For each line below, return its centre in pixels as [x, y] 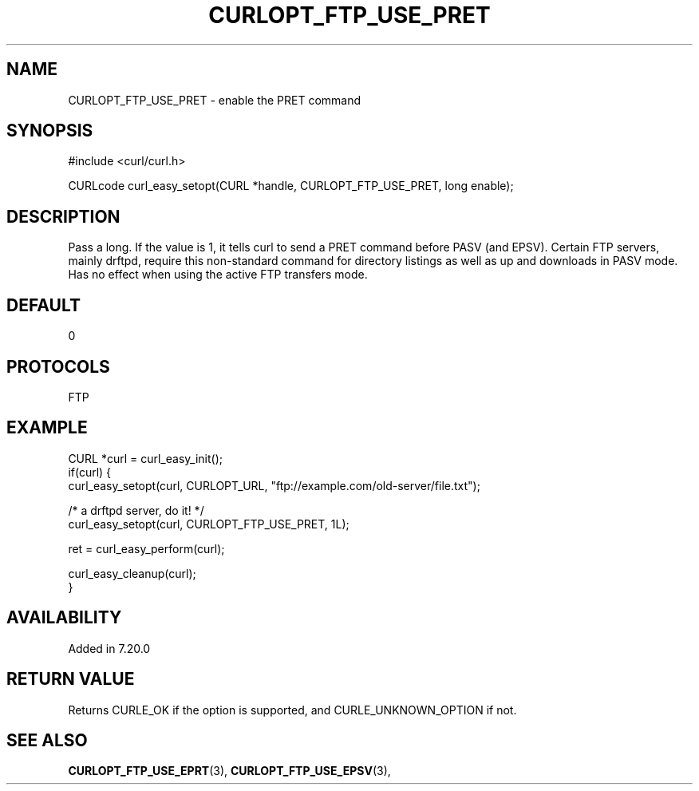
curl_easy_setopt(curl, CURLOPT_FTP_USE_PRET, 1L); [209, 524]
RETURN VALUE [71, 679]
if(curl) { [90, 472]
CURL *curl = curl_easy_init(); [145, 458]
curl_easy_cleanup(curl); [132, 573]
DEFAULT [43, 305]
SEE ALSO [47, 740]
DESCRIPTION [63, 216]
